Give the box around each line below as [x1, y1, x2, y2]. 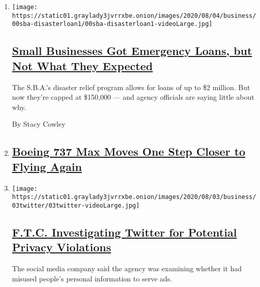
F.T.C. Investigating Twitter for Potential [12, 224, 237, 240]
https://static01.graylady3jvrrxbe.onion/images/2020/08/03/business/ [12, 193, 256, 201]
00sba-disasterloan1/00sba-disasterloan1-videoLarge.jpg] [12, 20, 213, 28]
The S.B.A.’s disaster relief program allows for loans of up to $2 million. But [12, 81, 250, 92]
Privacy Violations [12, 239, 111, 255]
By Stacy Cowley [12, 119, 66, 129]
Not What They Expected [12, 58, 153, 73]
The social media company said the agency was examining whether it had [12, 263, 242, 274]
